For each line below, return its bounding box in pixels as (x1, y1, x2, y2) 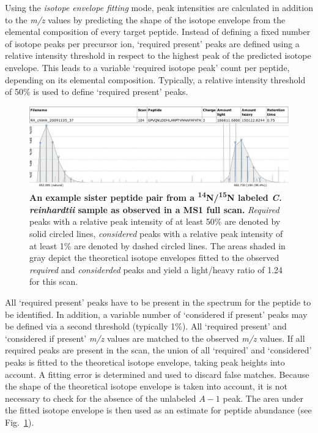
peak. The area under (223, 391, 304, 404)
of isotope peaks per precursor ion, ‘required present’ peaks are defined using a (5, 37, 300, 50)
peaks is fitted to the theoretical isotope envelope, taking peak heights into (5, 355, 285, 368)
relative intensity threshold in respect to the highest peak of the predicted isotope (5, 49, 311, 62)
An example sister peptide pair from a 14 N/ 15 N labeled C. (29, 189, 282, 204)
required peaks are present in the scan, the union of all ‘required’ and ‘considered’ (5, 344, 312, 356)
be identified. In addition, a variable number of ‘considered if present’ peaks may (5, 307, 308, 320)
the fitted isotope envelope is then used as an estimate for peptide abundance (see (5, 404, 312, 416)
